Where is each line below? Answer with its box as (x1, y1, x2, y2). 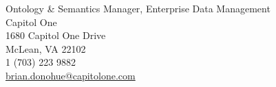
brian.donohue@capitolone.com (6, 68, 136, 82)
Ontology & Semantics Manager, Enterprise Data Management (6, 1, 270, 15)
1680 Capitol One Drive (6, 28, 106, 42)
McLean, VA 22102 (6, 41, 86, 55)
